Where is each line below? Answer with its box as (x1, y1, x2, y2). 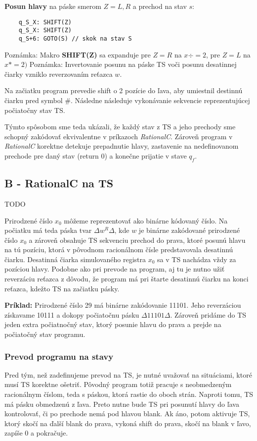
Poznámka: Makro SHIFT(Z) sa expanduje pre (4, 49, 151, 59)
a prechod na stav (132, 1, 187, 11)
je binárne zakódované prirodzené (138, 225, 240, 235)
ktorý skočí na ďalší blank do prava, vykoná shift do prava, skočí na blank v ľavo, (4, 418, 251, 428)
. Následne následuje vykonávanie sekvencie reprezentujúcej (70, 95, 250, 105)
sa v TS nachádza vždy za (157, 254, 236, 264)
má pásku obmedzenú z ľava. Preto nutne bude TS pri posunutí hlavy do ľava (4, 398, 239, 409)
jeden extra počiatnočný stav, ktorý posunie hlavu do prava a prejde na (4, 319, 221, 330)
